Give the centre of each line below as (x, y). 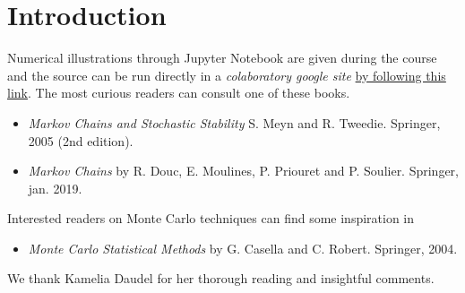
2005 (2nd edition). (81, 140)
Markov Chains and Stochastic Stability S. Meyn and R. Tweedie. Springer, (234, 122)
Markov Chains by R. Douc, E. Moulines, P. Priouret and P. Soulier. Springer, (243, 171)
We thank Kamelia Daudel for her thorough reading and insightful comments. (221, 278)
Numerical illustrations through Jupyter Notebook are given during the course (222, 58)
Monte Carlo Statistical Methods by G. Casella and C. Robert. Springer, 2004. (243, 248)
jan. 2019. (55, 188)
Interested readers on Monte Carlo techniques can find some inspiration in (211, 218)
